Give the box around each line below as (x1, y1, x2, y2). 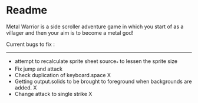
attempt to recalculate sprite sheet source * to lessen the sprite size (14, 57, 178, 66)
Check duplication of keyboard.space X (14, 71, 111, 78)
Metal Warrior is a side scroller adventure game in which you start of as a (6, 23, 184, 30)
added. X (14, 84, 37, 91)
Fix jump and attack (14, 65, 63, 72)
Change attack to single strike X (14, 90, 93, 97)
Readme (6, 4, 48, 17)
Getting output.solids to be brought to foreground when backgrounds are (14, 78, 192, 85)
